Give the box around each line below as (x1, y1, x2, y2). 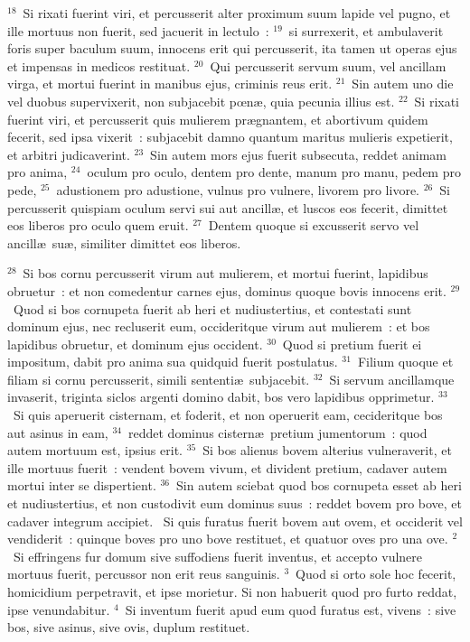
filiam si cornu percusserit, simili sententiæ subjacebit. (7, 369, 310, 388)
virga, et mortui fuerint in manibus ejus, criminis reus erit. (7, 74, 333, 93)
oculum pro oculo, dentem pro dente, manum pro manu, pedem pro (87, 163, 461, 181)
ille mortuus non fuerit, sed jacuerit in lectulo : (7, 21, 269, 40)
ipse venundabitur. (7, 600, 110, 619)
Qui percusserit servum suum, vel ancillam (210, 56, 446, 75)
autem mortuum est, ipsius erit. (7, 441, 183, 460)
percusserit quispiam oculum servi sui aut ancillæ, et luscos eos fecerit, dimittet (7, 198, 448, 217)
